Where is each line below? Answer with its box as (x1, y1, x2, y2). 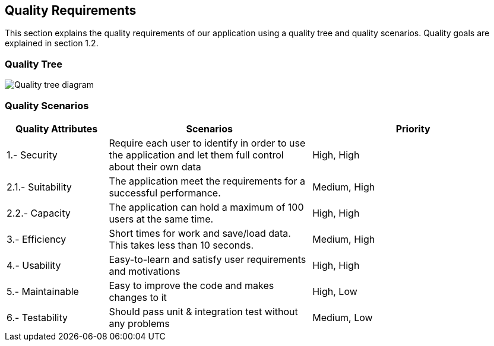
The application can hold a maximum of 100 (109, 201, 304, 213)
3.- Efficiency (7, 233, 66, 245)
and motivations (109, 265, 180, 277)
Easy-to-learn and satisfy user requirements (109, 253, 306, 265)
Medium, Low (312, 311, 373, 323)
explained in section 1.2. (5, 38, 99, 49)
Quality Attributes (15, 122, 98, 135)
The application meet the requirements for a (109, 174, 305, 187)
